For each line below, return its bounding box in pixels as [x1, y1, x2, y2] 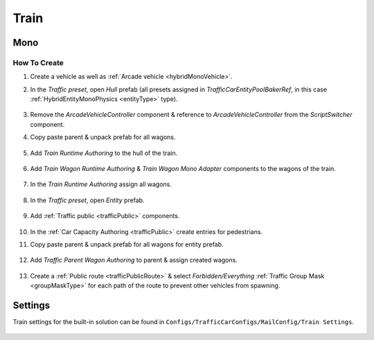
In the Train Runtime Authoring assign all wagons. [30, 180, 172, 188]
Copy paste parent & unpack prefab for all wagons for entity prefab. [30, 240, 224, 249]
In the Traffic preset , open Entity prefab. [30, 196, 145, 204]
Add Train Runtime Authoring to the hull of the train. [30, 149, 178, 157]
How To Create [12, 57, 64, 67]
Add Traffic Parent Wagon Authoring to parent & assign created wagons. [30, 256, 238, 265]
